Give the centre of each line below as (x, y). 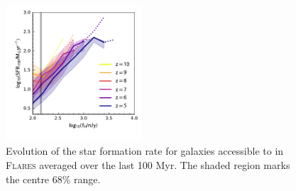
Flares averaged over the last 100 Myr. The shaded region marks (148, 164)
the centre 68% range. (53, 179)
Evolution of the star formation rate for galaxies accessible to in (145, 151)
